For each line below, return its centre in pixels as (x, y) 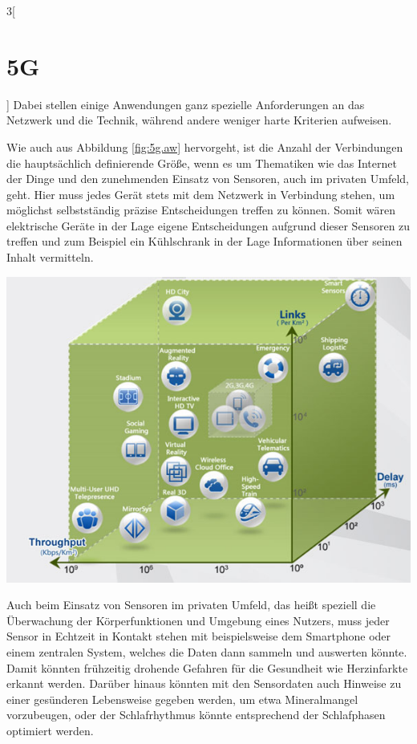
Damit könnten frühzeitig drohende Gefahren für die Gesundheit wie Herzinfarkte (207, 667)
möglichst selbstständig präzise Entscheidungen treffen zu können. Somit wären (201, 210)
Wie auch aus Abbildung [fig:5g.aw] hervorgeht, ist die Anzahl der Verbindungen (205, 146)
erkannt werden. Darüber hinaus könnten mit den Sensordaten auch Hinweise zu (204, 683)
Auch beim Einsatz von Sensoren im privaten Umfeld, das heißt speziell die (191, 605)
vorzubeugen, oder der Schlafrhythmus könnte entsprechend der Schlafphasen (196, 715)
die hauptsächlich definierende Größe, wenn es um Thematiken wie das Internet (202, 163)
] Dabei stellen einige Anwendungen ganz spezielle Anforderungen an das (186, 104)
